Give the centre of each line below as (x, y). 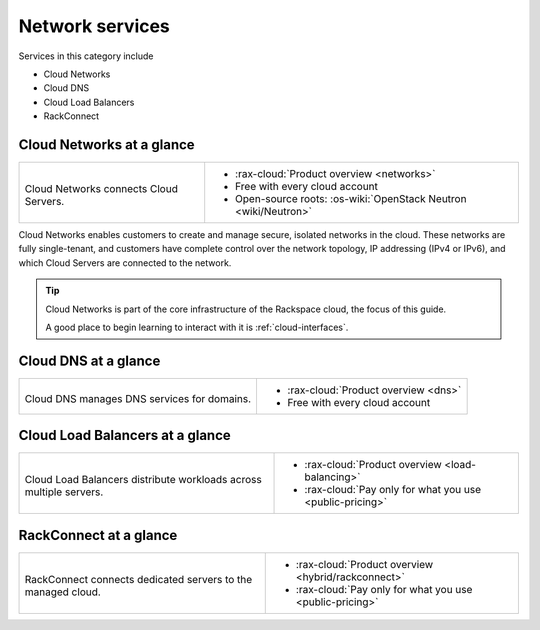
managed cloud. (63, 592)
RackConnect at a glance (98, 535)
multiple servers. (64, 492)
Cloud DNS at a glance (89, 360)
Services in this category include (86, 56)
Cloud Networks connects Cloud (101, 189)
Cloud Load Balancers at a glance (125, 435)
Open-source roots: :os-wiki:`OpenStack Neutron (351, 199)
